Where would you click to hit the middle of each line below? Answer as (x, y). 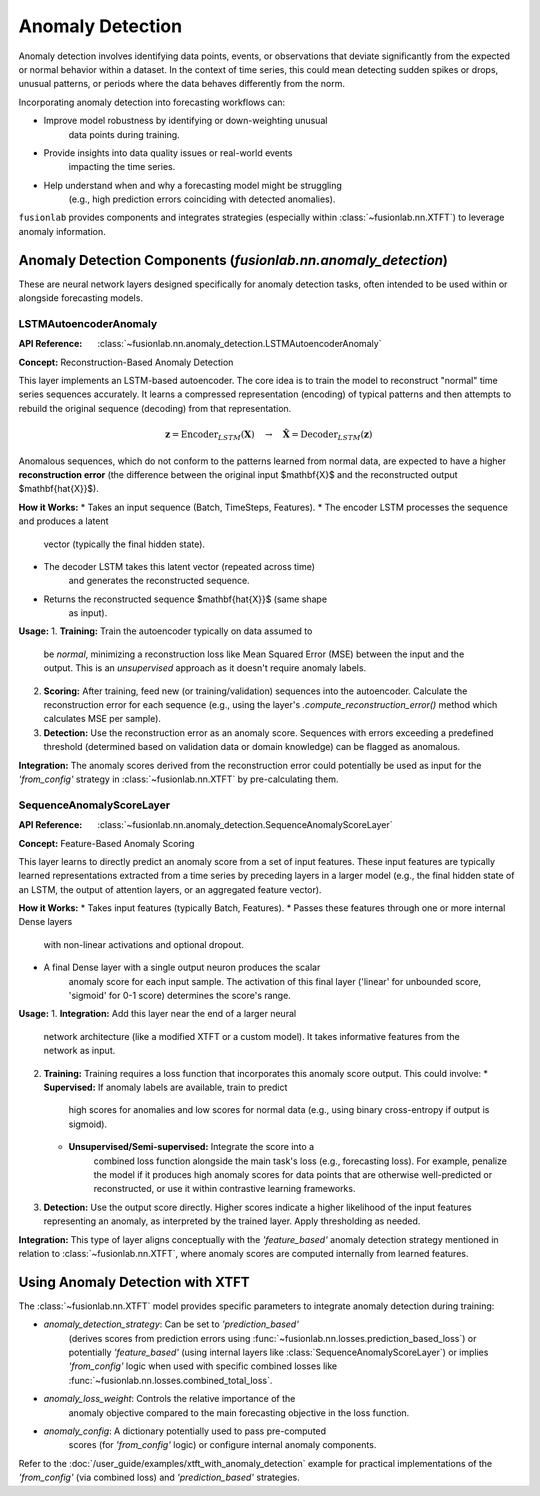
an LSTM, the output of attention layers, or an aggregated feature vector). (170, 889)
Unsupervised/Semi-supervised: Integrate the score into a (191, 1147)
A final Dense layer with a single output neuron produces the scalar (182, 967)
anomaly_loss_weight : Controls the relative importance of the (169, 1399)
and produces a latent (63, 521)
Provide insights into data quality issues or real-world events (168, 152)
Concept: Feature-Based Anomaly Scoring (106, 843)
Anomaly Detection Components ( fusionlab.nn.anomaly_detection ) (233, 260)
